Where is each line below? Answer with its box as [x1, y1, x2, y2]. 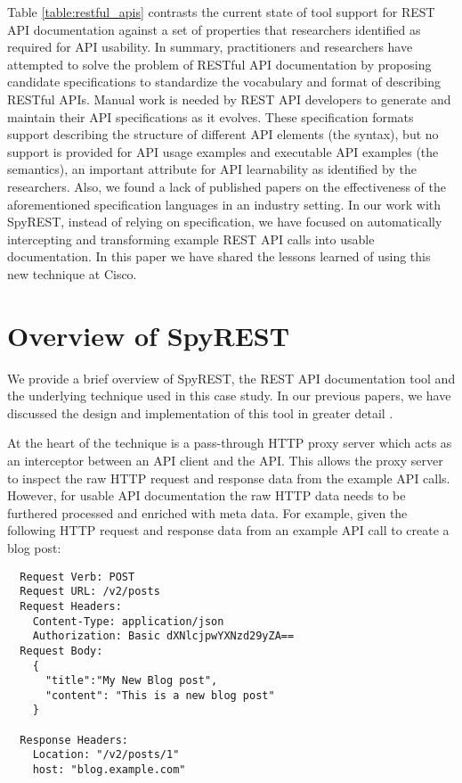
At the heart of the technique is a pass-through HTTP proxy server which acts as [7, 433, 452, 452]
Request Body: [20, 644, 103, 657]
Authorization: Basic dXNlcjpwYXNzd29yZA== [32, 630, 295, 643]
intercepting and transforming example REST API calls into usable [7, 229, 375, 248]
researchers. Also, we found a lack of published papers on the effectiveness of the [7, 177, 446, 195]
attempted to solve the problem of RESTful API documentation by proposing [7, 54, 432, 73]
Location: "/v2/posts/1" [32, 748, 180, 762]
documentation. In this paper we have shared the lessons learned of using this [7, 247, 431, 266]
